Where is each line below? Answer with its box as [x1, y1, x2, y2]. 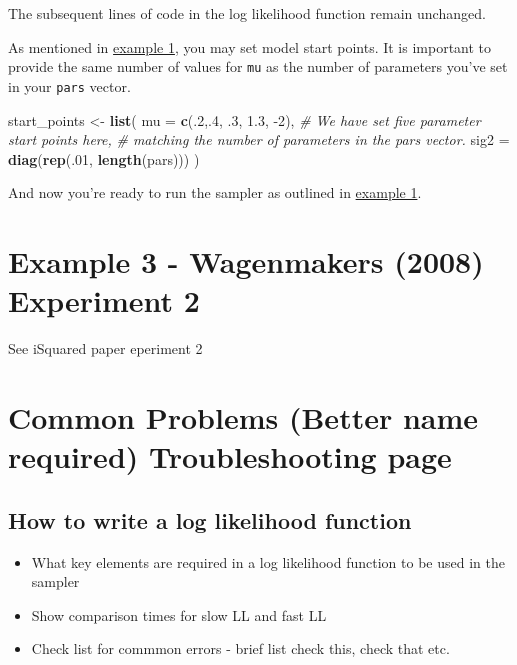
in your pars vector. [8, 75, 131, 96]
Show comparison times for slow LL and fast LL [31, 604, 327, 625]
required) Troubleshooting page [8, 436, 452, 477]
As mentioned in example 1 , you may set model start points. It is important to [8, 36, 492, 57]
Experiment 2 [8, 280, 200, 321]
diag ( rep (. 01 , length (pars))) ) [8, 148, 200, 169]
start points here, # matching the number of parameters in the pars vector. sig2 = [8, 129, 510, 150]
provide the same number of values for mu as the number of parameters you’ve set [8, 56, 508, 77]
